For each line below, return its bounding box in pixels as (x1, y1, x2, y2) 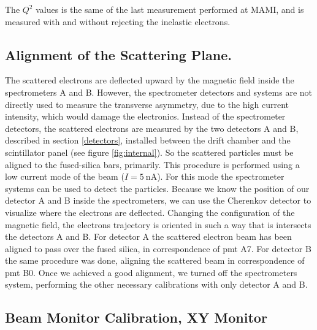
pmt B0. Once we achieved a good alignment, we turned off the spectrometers (5, 266, 297, 278)
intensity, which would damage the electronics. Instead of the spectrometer (5, 110, 286, 123)
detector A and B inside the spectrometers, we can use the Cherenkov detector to (5, 194, 311, 207)
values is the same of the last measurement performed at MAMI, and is (36, 3, 304, 15)
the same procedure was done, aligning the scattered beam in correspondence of (5, 254, 305, 267)
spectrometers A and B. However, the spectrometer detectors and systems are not (5, 85, 313, 98)
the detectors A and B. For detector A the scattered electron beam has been (5, 230, 292, 243)
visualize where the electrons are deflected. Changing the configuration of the (5, 205, 295, 218)
